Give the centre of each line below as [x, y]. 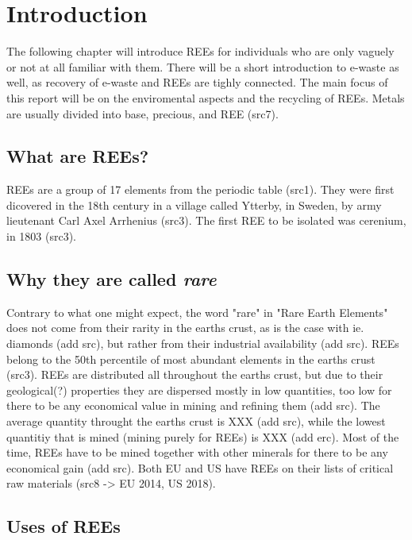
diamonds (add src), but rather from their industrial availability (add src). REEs [203, 343]
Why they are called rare [112, 279]
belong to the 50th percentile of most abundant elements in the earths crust [191, 359]
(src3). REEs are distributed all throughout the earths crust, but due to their [195, 374]
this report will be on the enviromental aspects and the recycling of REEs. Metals [206, 97]
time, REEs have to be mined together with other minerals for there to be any [197, 452]
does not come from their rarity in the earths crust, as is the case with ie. [185, 328]
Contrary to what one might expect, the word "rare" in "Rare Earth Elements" [197, 312]
